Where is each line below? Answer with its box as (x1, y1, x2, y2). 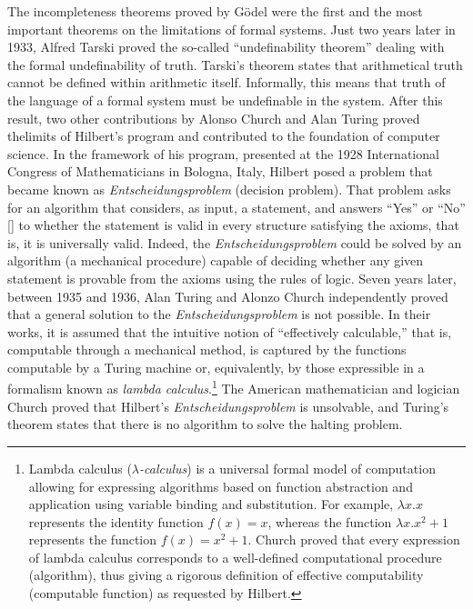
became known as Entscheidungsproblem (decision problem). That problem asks (7, 179, 451, 198)
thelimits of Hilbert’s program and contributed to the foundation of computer (7, 126, 440, 145)
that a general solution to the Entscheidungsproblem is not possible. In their (7, 304, 431, 324)
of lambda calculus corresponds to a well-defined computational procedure (28, 547, 442, 566)
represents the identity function (28, 512, 204, 531)
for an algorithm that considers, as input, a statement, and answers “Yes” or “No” (7, 197, 466, 216)
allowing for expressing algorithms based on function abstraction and (28, 476, 413, 495)
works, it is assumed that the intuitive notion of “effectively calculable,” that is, (7, 322, 452, 341)
